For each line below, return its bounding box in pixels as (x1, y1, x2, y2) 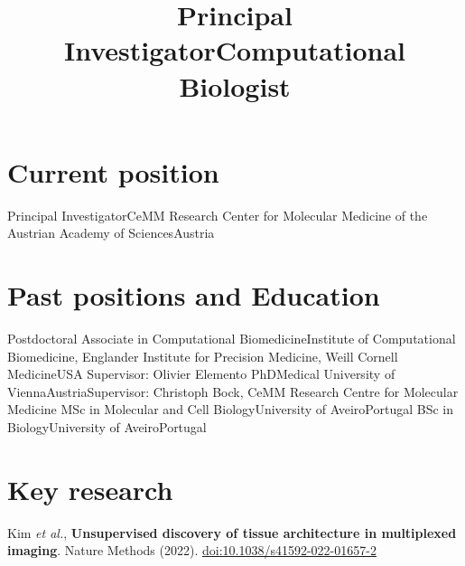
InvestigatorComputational (63, 32, 406, 69)
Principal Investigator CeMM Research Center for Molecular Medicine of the (7, 205, 428, 224)
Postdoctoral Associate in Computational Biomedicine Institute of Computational (7, 329, 456, 347)
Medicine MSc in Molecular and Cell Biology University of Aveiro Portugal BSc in (7, 400, 454, 419)
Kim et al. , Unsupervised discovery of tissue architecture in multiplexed (7, 523, 457, 542)
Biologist (179, 67, 291, 104)
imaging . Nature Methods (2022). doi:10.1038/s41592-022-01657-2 (7, 541, 377, 560)
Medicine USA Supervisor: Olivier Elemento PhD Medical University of (7, 364, 395, 383)
